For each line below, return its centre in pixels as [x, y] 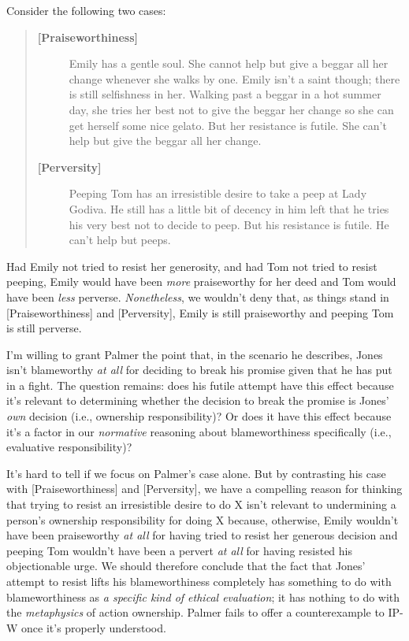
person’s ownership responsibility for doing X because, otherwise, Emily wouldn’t [203, 519]
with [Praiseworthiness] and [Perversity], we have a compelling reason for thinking [204, 489]
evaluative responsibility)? [69, 447]
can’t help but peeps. [120, 240]
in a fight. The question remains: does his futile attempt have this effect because [200, 385]
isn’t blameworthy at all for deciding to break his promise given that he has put [199, 370]
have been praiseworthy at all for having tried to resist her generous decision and [202, 535]
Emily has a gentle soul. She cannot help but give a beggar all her [229, 63]
